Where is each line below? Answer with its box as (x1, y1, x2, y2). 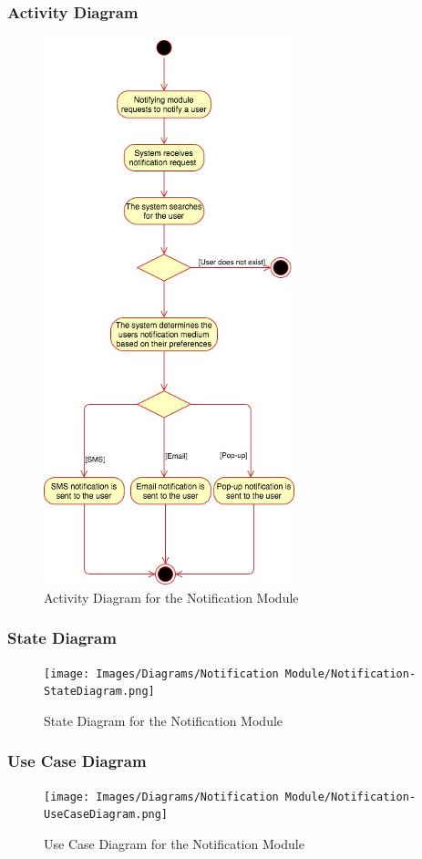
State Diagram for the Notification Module (44, 710, 283, 730)
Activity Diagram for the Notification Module (44, 587, 299, 606)
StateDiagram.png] (44, 685, 155, 699)
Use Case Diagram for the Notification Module (44, 834, 304, 854)
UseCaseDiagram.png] (44, 808, 169, 822)
